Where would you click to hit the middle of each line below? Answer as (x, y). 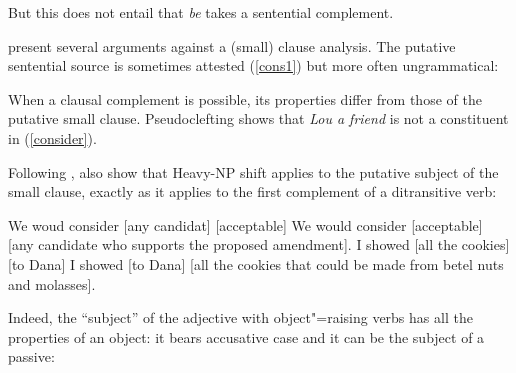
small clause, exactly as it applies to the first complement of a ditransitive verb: (252, 191)
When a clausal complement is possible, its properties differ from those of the (245, 98)
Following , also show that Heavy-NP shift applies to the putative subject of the (253, 171)
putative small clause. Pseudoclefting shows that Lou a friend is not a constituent (258, 118)
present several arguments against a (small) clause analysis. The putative (232, 45)
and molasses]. (52, 283)
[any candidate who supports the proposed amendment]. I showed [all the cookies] (259, 244)
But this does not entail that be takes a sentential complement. (201, 12)
